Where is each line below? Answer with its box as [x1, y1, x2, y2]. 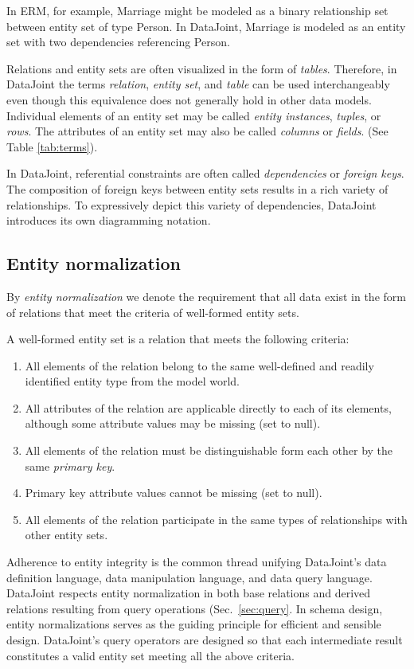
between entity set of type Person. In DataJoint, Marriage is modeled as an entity [6, 18, 406, 34]
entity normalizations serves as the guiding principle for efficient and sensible [6, 616, 381, 632]
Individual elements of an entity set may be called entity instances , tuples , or [6, 107, 381, 123]
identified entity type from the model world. [25, 373, 240, 389]
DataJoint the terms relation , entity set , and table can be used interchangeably [6, 76, 390, 92]
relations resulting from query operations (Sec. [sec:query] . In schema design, [6, 600, 383, 616]
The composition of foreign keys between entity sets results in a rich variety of [6, 180, 389, 197]
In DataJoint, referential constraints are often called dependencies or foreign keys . [6, 165, 404, 182]
